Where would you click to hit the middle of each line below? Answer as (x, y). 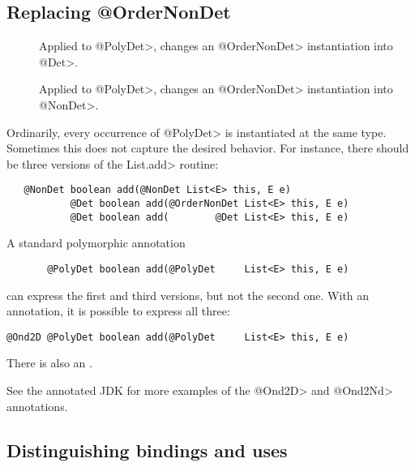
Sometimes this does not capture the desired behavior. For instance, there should (208, 148)
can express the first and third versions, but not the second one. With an (188, 295)
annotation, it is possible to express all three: (118, 311)
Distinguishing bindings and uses (147, 450)
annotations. (37, 406)
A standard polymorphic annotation (96, 243)
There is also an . (49, 363)
